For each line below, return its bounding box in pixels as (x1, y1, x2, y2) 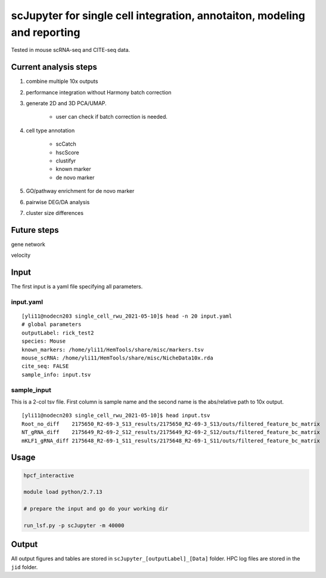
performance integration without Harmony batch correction (26, 88, 172, 96)
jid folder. (11, 563, 38, 570)
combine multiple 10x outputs (26, 78, 98, 85)
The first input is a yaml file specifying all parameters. (11, 283, 143, 290)
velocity (11, 251, 31, 259)
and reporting (11, 26, 80, 39)
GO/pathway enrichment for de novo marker (26, 187, 135, 195)
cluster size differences (26, 209, 83, 216)
